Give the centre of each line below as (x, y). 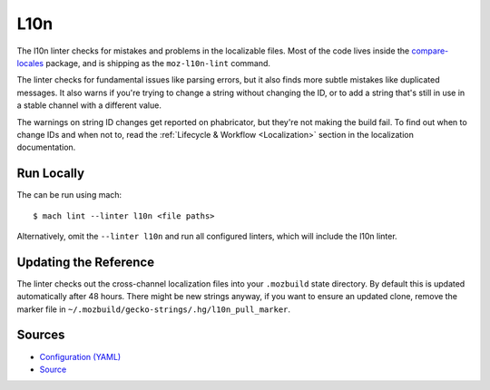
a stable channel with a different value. (89, 105)
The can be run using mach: (69, 195)
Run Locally (51, 174)
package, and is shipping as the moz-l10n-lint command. (158, 63)
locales (30, 63)
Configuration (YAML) (80, 356)
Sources (41, 335)
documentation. (46, 147)
